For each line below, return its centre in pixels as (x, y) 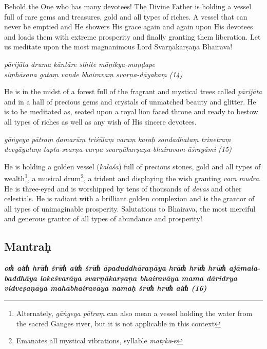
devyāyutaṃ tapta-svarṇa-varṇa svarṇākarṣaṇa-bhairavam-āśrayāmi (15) (118, 149)
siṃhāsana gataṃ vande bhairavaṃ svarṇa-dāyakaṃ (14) (93, 74)
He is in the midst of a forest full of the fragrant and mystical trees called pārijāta (133, 91)
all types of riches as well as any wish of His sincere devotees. (100, 121)
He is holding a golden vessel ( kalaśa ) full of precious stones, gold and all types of (132, 166)
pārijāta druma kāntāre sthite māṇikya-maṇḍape (80, 64)
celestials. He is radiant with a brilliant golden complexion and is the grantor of (129, 198)
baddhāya (21, 278)
